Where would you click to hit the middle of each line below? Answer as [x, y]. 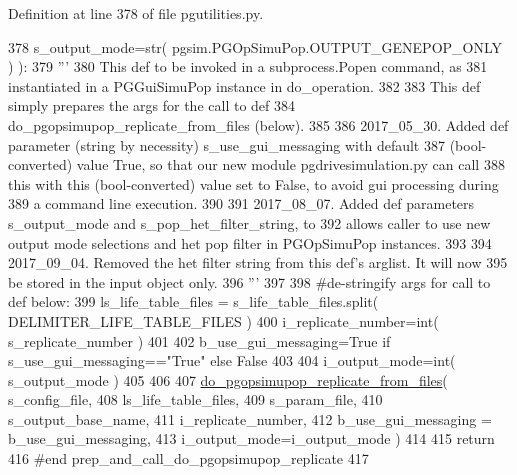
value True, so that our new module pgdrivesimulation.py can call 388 [290, 164]
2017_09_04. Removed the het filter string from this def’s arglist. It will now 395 [258, 262]
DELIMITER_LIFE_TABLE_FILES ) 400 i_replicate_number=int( [223, 320]
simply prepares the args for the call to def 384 [151, 105]
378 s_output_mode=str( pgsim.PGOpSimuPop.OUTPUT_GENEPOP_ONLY [255, 46]
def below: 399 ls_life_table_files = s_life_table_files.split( [193, 301]
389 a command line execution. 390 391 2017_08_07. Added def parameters [241, 203]
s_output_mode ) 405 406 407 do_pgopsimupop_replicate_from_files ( [228, 379]
